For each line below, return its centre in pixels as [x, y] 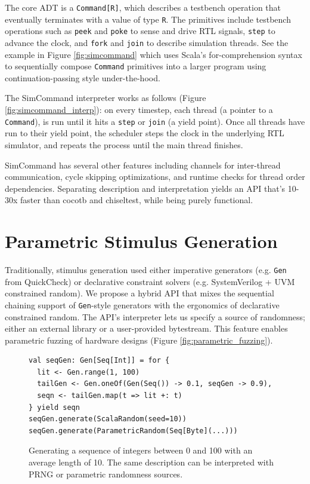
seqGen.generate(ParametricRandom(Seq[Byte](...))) [133, 431]
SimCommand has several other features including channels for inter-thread [143, 165]
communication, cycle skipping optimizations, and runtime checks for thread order [155, 177]
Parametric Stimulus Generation [141, 241]
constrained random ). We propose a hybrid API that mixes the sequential [139, 293]
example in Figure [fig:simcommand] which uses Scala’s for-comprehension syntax [154, 54]
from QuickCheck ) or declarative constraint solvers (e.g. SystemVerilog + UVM [150, 281]
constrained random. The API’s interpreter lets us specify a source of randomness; [155, 316]
